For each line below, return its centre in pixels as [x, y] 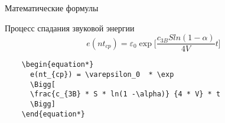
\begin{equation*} [58, 65]
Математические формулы [52, 8]
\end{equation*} [53, 114]
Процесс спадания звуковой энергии [70, 27]
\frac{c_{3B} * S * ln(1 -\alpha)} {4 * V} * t [125, 94]
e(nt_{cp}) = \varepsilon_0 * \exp [102, 74]
